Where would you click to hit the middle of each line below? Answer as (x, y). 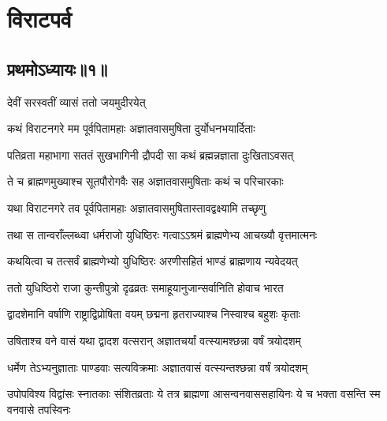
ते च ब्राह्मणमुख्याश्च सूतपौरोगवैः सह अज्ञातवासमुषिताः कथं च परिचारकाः (145, 181)
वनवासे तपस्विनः (39, 409)
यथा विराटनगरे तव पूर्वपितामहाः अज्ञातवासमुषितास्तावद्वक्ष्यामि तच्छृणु (137, 207)
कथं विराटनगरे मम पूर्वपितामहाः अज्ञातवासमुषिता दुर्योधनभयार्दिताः (131, 128)
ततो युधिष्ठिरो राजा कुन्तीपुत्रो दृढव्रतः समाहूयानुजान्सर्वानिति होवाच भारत (145, 287)
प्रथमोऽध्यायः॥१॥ (58, 68)
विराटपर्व (39, 19)
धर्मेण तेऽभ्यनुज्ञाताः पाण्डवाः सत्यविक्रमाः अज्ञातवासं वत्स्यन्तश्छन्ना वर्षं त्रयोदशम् (158, 367)
